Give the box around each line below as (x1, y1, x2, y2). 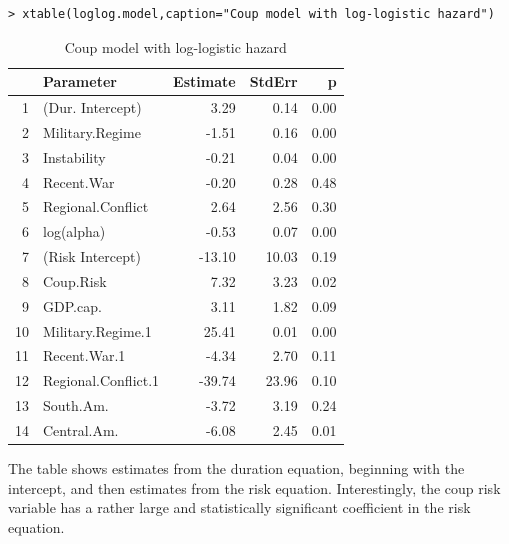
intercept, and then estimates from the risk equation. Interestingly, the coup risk (8, 477, 501, 498)
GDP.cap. (43, 295, 102, 316)
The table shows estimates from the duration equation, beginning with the (8, 458, 465, 479)
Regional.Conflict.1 (43, 370, 160, 391)
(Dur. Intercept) (43, 97, 142, 118)
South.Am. (43, 395, 109, 416)
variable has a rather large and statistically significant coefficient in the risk (8, 497, 471, 518)
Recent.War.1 (43, 345, 126, 366)
